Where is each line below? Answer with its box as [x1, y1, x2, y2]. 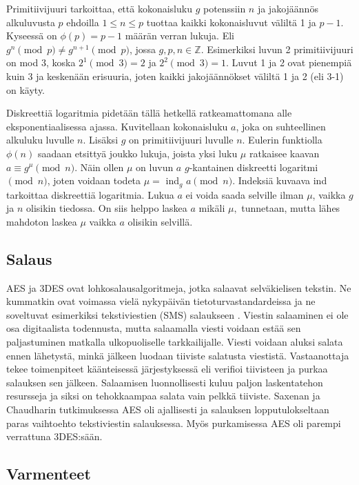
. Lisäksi [83, 132, 119, 147]
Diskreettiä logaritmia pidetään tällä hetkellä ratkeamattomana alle [6, 106, 292, 120]
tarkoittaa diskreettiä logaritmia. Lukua [6, 187, 174, 201]
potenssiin [203, 1, 246, 15]
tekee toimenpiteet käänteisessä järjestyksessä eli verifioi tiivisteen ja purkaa [6, 362, 328, 376]
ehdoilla [66, 14, 99, 29]
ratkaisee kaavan [249, 146, 320, 160]
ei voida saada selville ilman [185, 187, 304, 201]
